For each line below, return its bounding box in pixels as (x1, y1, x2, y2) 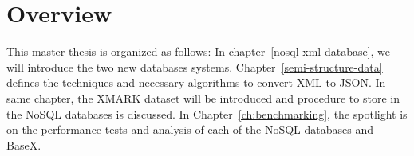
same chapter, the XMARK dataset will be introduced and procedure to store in (6, 89, 400, 106)
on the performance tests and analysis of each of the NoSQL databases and (6, 121, 373, 138)
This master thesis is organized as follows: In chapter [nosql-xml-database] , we (6, 43, 391, 60)
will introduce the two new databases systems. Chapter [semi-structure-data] (6, 58, 383, 75)
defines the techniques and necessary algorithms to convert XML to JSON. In (6, 74, 386, 91)
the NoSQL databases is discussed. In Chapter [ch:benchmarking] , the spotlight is (6, 105, 408, 122)
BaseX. (6, 136, 41, 153)
